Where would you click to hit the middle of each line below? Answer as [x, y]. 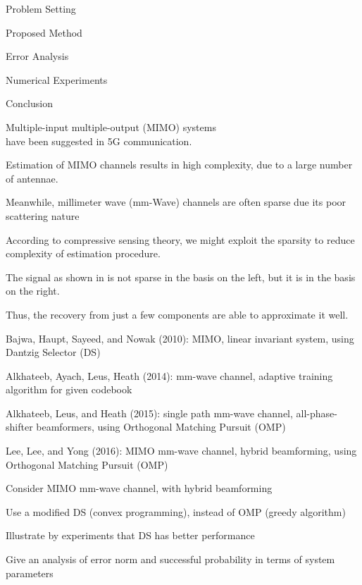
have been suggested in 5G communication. [99, 141]
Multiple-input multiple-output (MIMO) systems [111, 127]
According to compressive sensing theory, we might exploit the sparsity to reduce [180, 239]
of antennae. [32, 178]
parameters [30, 573]
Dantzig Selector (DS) [53, 352]
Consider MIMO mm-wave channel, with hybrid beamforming [139, 488]
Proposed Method [44, 32]
